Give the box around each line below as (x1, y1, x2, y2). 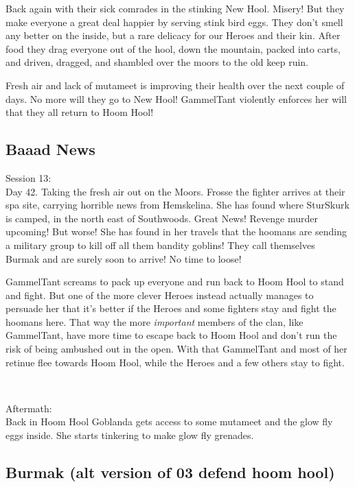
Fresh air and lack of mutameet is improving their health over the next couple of (5, 78, 345, 92)
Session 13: (5, 170, 51, 185)
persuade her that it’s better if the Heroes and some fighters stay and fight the (5, 301, 336, 316)
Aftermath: (5, 401, 52, 415)
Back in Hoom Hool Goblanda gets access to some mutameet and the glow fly (5, 414, 333, 429)
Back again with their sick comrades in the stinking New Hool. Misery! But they (5, 1, 345, 15)
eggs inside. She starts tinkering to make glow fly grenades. (5, 428, 254, 442)
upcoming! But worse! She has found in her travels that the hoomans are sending (5, 224, 347, 239)
